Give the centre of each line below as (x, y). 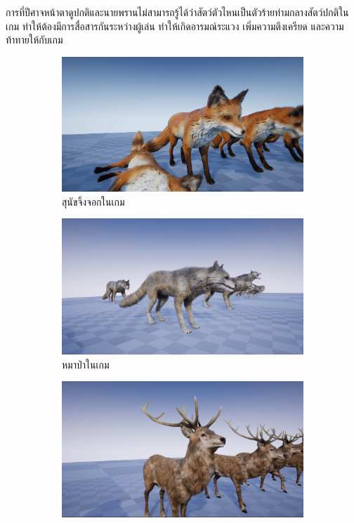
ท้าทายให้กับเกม (34, 40)
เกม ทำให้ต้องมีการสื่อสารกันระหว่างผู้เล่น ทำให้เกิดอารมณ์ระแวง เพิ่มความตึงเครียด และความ (175, 26)
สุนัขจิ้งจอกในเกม (93, 201)
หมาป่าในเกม (86, 364)
